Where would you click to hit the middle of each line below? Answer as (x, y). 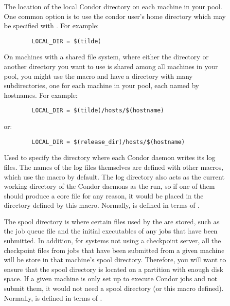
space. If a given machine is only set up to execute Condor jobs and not (111, 279)
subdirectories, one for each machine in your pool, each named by (102, 85)
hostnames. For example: (41, 95)
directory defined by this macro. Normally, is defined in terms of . (102, 205)
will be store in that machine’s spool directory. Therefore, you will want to (115, 260)
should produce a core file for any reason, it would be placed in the (104, 195)
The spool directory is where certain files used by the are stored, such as (112, 221)
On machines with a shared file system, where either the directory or (106, 57)
